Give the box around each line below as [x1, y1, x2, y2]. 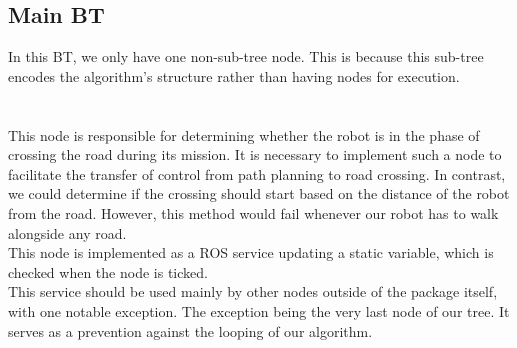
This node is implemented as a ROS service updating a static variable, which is [8, 242, 494, 263]
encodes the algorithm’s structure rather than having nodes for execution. [8, 65, 460, 86]
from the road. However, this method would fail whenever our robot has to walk [8, 202, 499, 223]
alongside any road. [8, 222, 127, 243]
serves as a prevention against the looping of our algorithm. [8, 320, 373, 341]
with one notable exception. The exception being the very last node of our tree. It [8, 300, 510, 321]
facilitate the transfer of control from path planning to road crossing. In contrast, [8, 163, 506, 184]
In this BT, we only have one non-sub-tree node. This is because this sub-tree [8, 46, 484, 67]
